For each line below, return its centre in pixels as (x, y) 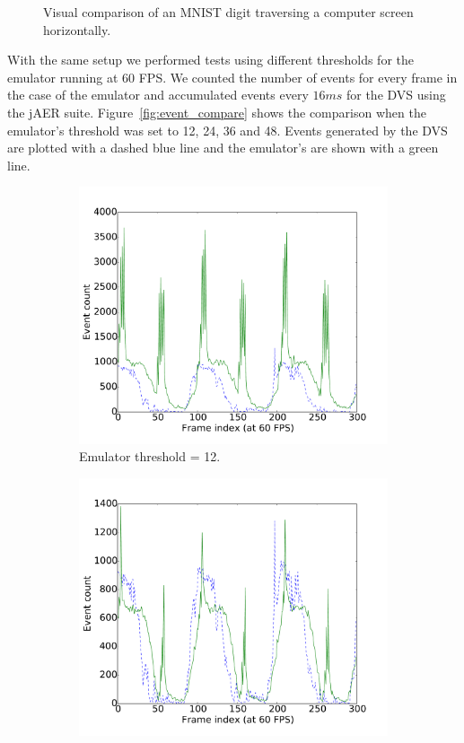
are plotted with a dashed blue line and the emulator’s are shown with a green (223, 148)
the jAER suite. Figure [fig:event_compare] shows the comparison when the (217, 112)
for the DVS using (396, 95)
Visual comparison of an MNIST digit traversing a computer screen (228, 12)
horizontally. (77, 29)
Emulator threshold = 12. (150, 456)
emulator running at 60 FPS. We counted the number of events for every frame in (232, 77)
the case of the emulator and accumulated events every (158, 95)
